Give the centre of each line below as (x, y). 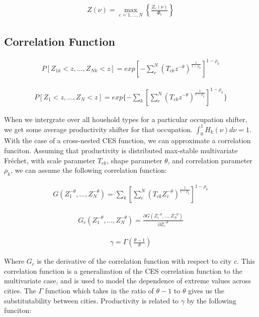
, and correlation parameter (210, 160)
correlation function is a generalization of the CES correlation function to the (123, 271)
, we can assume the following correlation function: (89, 170)
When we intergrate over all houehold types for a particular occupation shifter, (126, 119)
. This (246, 261)
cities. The (20, 290)
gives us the (206, 290)
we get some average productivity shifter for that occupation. (98, 129)
